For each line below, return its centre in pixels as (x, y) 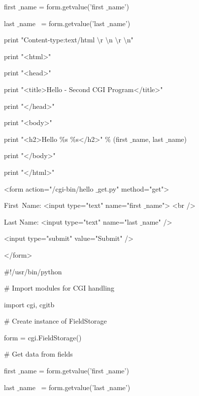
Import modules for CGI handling (63, 288)
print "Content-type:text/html (50, 40)
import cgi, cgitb (29, 304)
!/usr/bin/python (36, 271)
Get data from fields (42, 354)
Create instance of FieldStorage (59, 321)
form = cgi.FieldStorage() (43, 337)
